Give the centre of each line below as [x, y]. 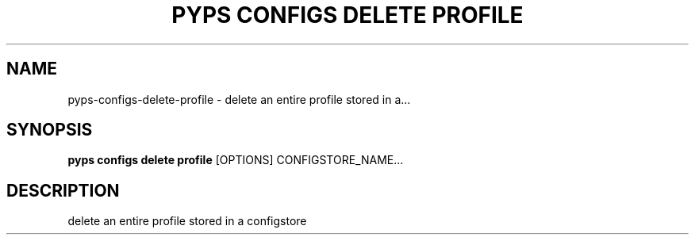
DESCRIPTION [63, 190]
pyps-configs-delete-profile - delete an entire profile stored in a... [239, 99]
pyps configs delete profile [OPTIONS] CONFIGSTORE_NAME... [236, 160]
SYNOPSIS [50, 130]
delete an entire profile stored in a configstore [187, 221]
